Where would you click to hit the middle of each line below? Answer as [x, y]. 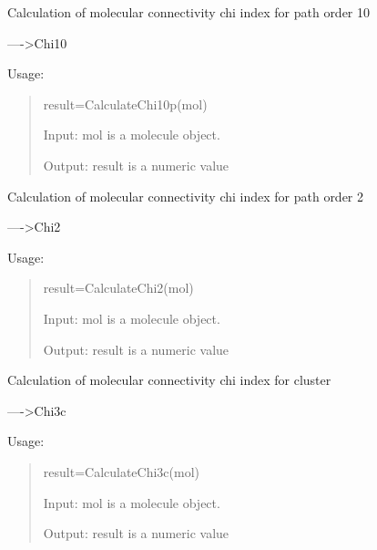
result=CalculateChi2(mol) [118, 288]
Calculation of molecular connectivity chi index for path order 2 [186, 196]
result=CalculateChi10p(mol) [125, 104]
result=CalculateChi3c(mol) [122, 471]
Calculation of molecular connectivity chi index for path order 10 [189, 12]
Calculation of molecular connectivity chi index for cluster [169, 380]
